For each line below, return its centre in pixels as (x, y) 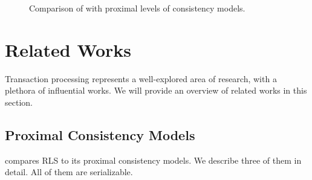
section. (19, 102)
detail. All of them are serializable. (69, 172)
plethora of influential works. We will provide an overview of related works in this (156, 90)
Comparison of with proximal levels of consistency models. (137, 8)
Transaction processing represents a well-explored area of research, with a (141, 78)
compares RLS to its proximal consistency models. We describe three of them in (153, 160)
